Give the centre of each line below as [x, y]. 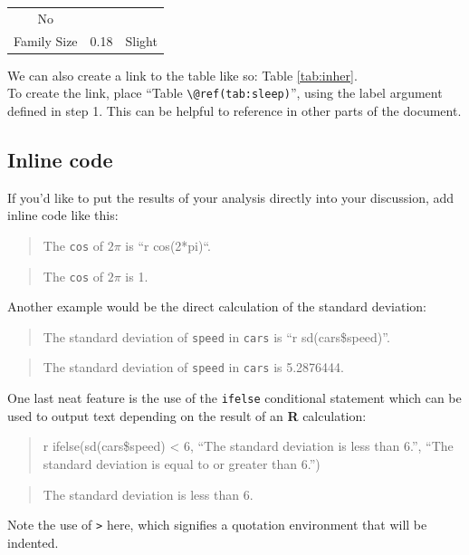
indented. [33, 542]
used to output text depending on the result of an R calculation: [187, 415]
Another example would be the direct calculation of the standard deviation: [217, 306]
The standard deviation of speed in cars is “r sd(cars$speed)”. [216, 336]
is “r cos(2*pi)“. [168, 245]
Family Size [46, 40]
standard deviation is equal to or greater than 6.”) [182, 463]
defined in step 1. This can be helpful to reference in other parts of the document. [234, 110]
